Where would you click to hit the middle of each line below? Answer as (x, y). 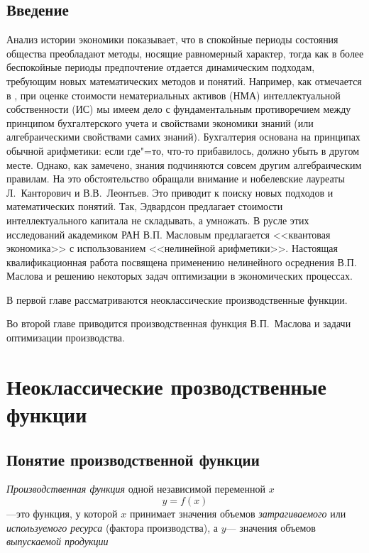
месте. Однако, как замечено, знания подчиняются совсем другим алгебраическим (184, 164)
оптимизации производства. (66, 338)
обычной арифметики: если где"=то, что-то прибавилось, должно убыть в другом (183, 150)
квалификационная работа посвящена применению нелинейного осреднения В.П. (182, 262)
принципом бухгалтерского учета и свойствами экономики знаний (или (160, 122)
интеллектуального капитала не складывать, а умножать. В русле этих (158, 220)
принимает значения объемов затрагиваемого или (238, 514)
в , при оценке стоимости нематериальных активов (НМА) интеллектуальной (174, 95)
